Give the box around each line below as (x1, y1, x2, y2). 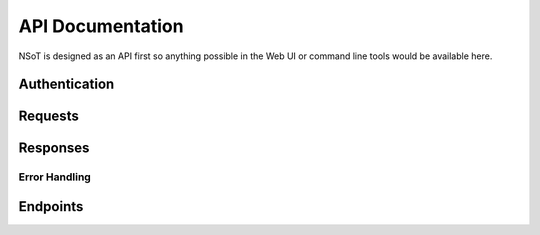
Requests (18, 108, 79, 125)
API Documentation (18, 15, 184, 37)
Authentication (18, 76, 115, 93)
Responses (18, 140, 90, 157)
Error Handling (18, 170, 92, 184)
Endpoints (18, 198, 84, 215)
